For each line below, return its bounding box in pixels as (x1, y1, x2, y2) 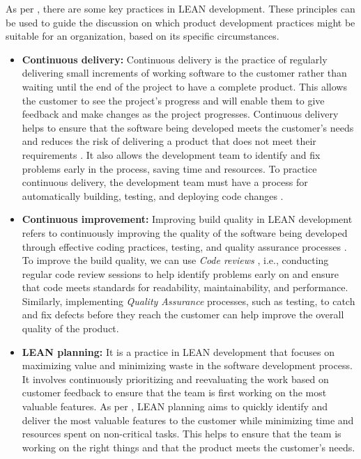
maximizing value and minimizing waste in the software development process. (22, 358, 353, 373)
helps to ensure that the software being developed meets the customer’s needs (22, 120, 354, 134)
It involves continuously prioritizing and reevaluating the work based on (22, 371, 329, 386)
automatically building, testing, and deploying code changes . (22, 188, 284, 203)
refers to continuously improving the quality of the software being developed (22, 225, 348, 240)
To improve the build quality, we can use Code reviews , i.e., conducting (22, 253, 329, 267)
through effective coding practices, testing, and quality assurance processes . (22, 239, 347, 254)
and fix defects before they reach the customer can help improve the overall (22, 307, 344, 322)
